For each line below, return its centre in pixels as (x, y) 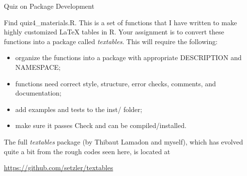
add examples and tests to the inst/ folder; (79, 109)
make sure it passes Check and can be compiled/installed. (101, 125)
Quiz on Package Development (49, 6)
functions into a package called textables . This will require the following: (111, 41)
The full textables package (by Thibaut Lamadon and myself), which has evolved (123, 141)
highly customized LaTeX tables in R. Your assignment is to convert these (114, 32)
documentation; (38, 93)
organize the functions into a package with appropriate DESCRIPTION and (128, 57)
